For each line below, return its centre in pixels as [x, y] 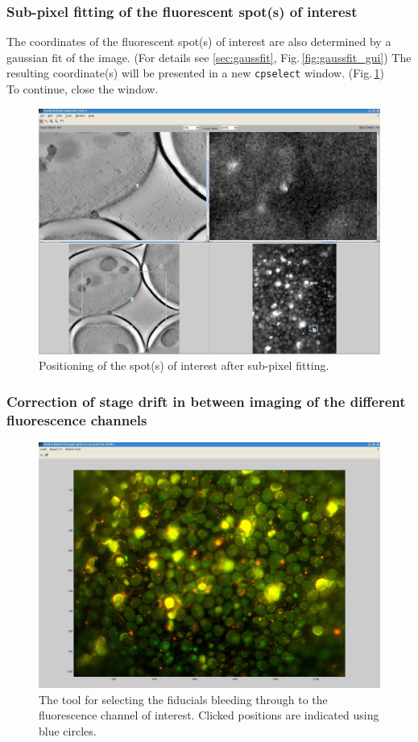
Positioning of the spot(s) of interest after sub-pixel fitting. [184, 365]
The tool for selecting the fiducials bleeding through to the [183, 699]
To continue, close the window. [83, 89]
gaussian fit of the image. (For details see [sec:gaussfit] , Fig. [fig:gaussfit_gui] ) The [209, 57]
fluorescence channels [77, 419]
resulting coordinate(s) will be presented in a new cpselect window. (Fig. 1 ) [195, 73]
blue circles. [68, 731]
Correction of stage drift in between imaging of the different [206, 401]
